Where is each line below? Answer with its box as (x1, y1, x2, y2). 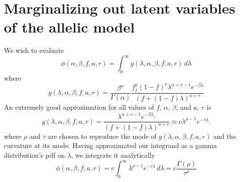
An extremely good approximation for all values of (4, 102, 154, 112)
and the (213, 131, 236, 141)
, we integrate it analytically (71, 150, 155, 160)
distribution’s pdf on (4, 150, 65, 160)
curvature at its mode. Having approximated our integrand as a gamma (4, 140, 217, 150)
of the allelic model (4, 17, 135, 37)
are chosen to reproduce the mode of (48, 131, 156, 141)
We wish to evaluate (4, 45, 64, 55)
